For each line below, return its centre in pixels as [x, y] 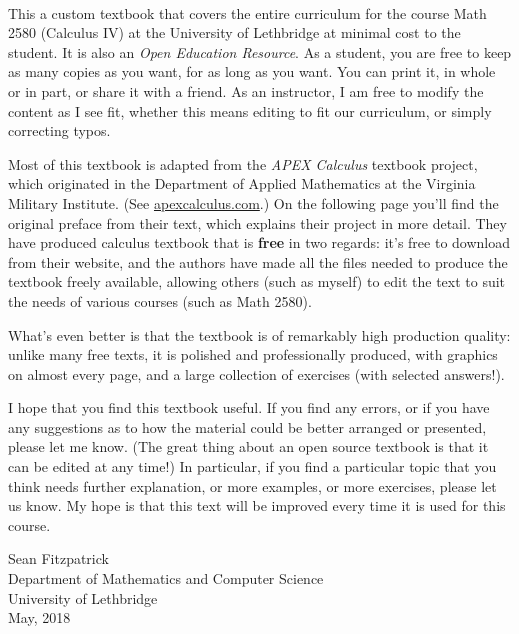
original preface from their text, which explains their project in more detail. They [257, 222]
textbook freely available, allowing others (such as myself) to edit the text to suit [257, 281]
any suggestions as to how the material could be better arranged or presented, [247, 426]
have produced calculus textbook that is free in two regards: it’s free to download [259, 242]
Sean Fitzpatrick [58, 558]
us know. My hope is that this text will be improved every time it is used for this [257, 505]
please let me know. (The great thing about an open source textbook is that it [248, 446]
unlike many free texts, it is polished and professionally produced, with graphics [253, 354]
